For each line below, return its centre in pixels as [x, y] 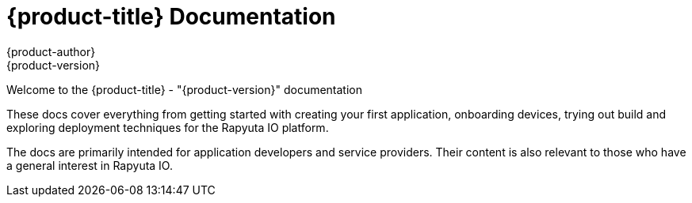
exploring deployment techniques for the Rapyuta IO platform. [168, 127]
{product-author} [51, 51]
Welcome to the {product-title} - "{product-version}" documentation [184, 89]
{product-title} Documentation [171, 17]
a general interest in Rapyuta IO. [90, 165]
